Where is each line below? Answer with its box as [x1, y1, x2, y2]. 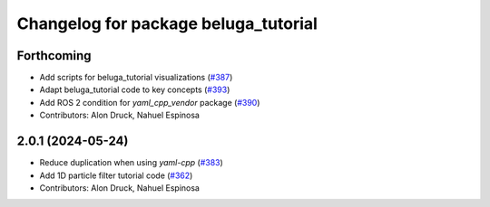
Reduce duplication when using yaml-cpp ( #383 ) [39, 157, 224, 168]
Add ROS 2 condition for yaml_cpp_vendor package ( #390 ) [39, 97, 260, 108]
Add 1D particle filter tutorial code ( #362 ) [39, 170, 193, 181]
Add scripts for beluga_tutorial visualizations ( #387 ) [39, 72, 233, 83]
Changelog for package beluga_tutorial [16, 14, 318, 33]
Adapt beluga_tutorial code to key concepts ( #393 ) [39, 84, 230, 95]
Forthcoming [16, 48, 92, 63]
